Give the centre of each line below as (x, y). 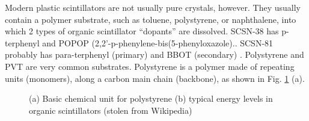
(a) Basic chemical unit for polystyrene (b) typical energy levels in (151, 98)
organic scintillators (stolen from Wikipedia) (111, 110)
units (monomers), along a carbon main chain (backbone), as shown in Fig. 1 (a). (155, 78)
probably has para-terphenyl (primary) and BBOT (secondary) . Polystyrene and (154, 54)
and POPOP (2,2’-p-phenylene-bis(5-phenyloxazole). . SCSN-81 (158, 42)
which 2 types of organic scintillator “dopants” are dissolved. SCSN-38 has (142, 31)
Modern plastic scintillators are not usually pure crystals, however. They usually (153, 7)
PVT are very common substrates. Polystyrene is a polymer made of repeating (150, 66)
